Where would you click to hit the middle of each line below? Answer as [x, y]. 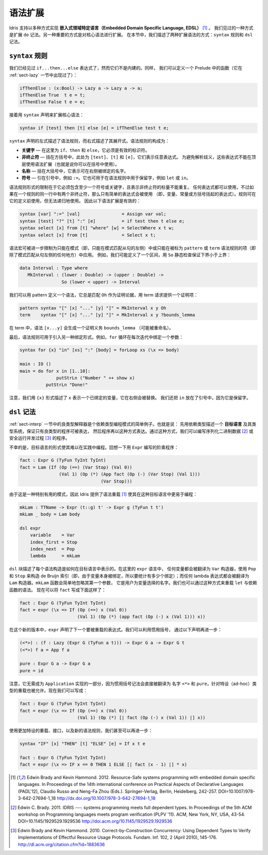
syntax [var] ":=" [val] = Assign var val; [93, 214]
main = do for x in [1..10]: [55, 371]
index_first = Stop [54, 542]
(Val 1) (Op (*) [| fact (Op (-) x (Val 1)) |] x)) [141, 717]
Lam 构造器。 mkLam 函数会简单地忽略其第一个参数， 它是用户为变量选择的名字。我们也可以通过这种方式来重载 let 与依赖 [133, 583]
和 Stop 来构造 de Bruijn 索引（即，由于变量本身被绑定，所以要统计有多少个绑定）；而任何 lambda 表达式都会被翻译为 [129, 576]
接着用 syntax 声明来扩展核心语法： [47, 115]
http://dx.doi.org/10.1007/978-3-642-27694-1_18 [106, 798]
